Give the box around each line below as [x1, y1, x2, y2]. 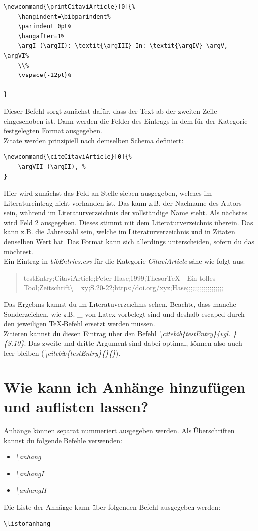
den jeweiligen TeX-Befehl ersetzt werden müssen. [4, 318, 155, 329]
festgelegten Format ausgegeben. [4, 125, 102, 136]
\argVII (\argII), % [18, 163, 86, 170]
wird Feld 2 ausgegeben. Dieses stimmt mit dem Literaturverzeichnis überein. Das [4, 217, 253, 227]
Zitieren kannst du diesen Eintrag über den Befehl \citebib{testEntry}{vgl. [4, 328, 231, 338]
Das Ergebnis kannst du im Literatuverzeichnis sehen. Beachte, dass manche [4, 299, 236, 309]
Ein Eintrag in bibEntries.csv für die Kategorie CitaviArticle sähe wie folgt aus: [4, 256, 245, 266]
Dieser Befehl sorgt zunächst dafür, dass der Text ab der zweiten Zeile [4, 105, 217, 116]
